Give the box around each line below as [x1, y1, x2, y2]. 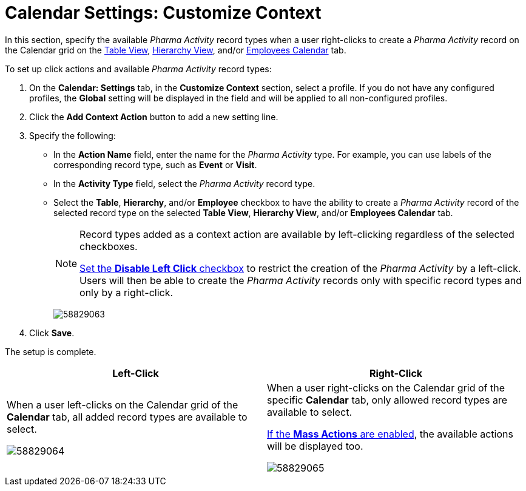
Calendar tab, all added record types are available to [7, 410, 248, 423]
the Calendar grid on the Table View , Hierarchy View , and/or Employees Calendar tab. [5, 44, 346, 55]
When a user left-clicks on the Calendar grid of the [7, 398, 238, 411]
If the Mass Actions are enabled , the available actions [267, 427, 513, 440]
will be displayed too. [267, 439, 363, 452]
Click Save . [29, 327, 75, 338]
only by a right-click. [79, 286, 174, 299]
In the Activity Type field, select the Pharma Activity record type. [53, 178, 315, 189]
